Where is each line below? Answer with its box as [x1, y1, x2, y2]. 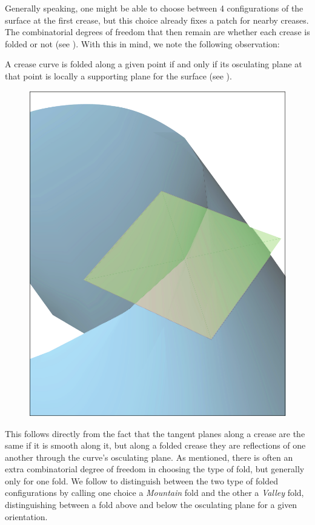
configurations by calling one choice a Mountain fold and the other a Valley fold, [5, 486, 304, 499]
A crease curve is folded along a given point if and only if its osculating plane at [5, 58, 302, 70]
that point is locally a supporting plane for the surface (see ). [5, 69, 232, 82]
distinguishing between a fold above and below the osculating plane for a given [5, 498, 297, 511]
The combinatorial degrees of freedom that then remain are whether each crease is [5, 25, 310, 38]
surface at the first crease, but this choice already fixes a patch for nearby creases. [5, 13, 309, 26]
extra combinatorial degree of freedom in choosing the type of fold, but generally [5, 463, 305, 475]
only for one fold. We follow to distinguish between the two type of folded [5, 474, 278, 487]
